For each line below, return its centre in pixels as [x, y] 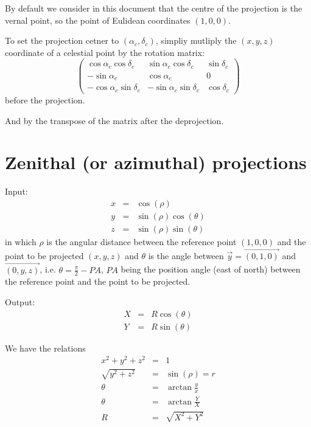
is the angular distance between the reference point [142, 241]
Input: [16, 191]
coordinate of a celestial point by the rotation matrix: [105, 52]
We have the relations [45, 348]
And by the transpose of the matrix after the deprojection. [114, 120]
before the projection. [45, 99]
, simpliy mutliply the [196, 40]
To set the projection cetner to [62, 40]
